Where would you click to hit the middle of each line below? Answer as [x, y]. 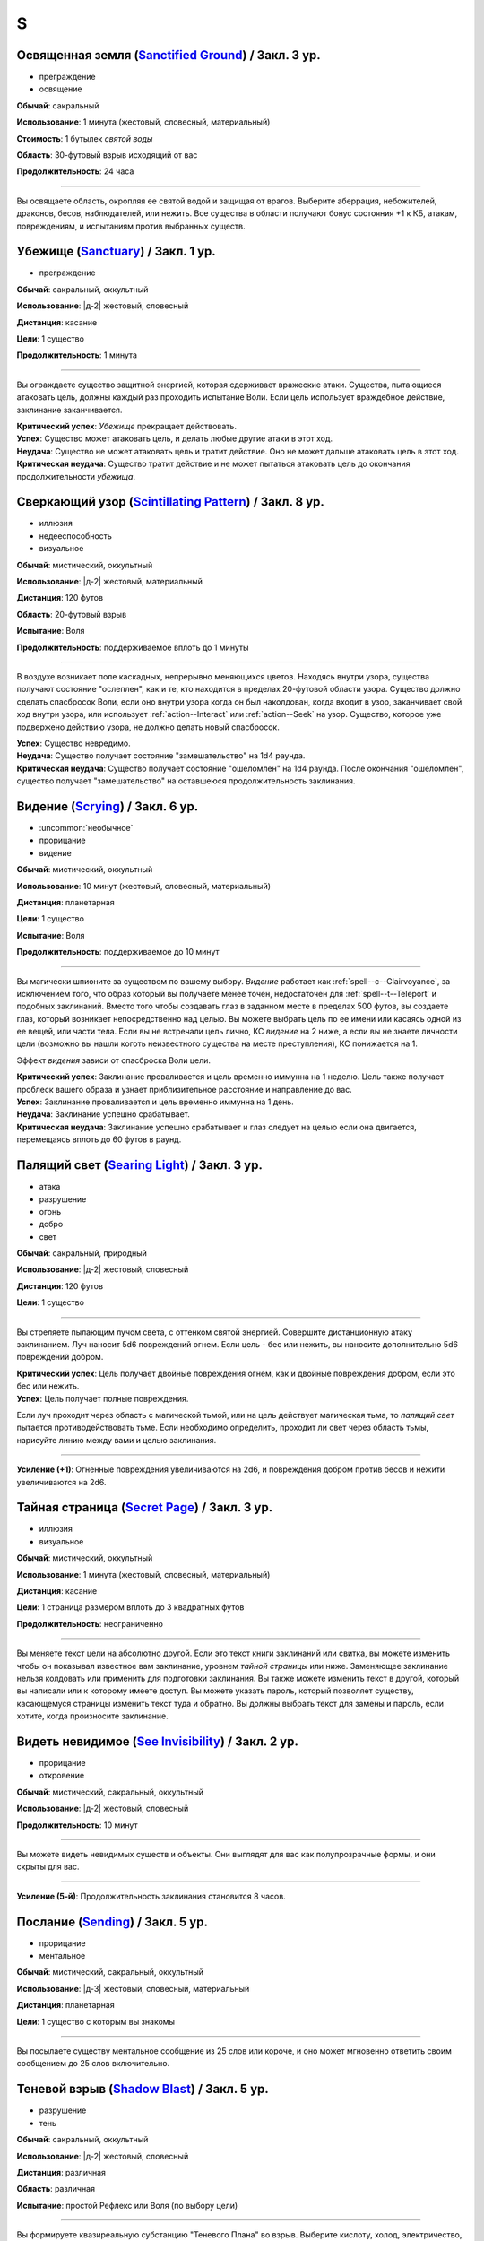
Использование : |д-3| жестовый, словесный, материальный [133, 1988]
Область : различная [56, 2189]
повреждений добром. [60, 1357]
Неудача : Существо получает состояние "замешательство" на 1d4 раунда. [161, 756]
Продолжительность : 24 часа [75, 171]
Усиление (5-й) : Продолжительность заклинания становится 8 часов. [151, 1896]
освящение [60, 89]
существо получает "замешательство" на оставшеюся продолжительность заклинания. [186, 781]
